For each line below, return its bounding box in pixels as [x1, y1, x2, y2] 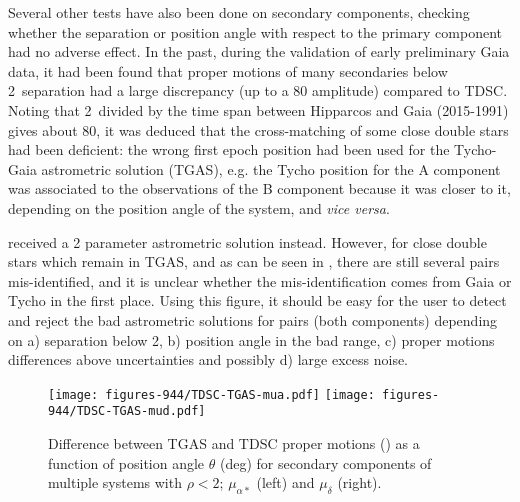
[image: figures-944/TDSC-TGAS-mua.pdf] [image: [48, 387, 375, 402]
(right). [337, 472, 382, 493]
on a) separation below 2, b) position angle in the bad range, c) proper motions [8, 329, 495, 350]
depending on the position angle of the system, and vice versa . [8, 197, 390, 218]
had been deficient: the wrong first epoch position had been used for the [8, 139, 450, 160]
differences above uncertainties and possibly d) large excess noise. [8, 349, 409, 370]
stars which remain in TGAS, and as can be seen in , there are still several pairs [8, 251, 500, 272]
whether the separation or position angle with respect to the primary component [8, 21, 502, 42]
